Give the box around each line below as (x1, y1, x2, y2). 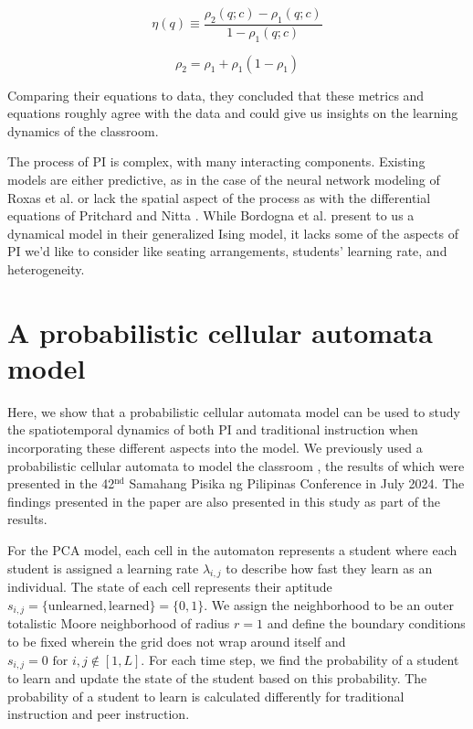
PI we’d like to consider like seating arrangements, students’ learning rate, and (7, 241, 447, 261)
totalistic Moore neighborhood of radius (7, 614, 230, 633)
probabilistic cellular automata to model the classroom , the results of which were (7, 456, 465, 475)
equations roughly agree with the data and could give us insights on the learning (7, 103, 458, 123)
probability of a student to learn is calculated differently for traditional (7, 686, 405, 705)
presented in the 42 (7, 474, 115, 493)
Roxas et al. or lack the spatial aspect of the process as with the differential (7, 188, 431, 207)
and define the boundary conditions (267, 614, 466, 633)
